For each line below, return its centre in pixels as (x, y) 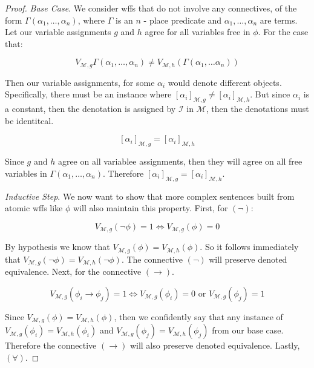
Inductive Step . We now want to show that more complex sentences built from (150, 196)
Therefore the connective (51, 345)
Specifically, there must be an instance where (88, 94)
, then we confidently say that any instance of (198, 316)
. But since (270, 94)
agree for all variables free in (198, 32)
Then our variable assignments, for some (80, 82)
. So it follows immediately (249, 247)
